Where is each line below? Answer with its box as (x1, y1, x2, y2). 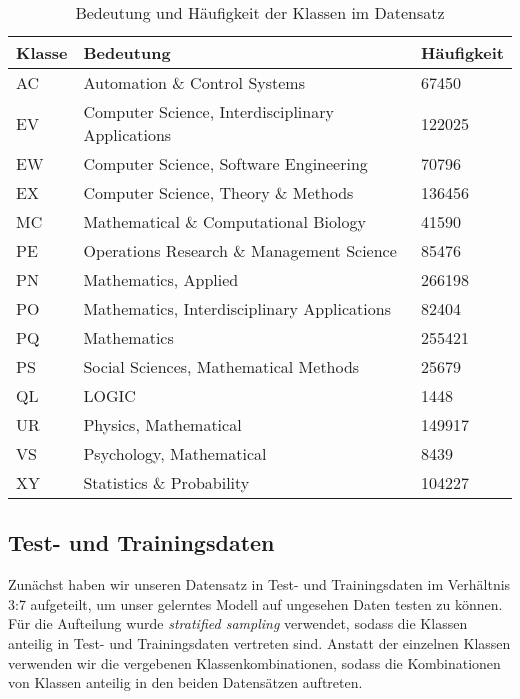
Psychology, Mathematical (83, 442, 267, 465)
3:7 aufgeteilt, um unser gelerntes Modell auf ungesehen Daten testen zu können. (8, 593, 503, 614)
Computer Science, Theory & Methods (83, 181, 354, 204)
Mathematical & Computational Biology (83, 210, 366, 233)
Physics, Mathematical (83, 413, 242, 436)
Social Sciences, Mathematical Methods (83, 355, 360, 378)
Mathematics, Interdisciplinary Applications (83, 297, 391, 320)
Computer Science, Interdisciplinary (83, 100, 334, 123)
